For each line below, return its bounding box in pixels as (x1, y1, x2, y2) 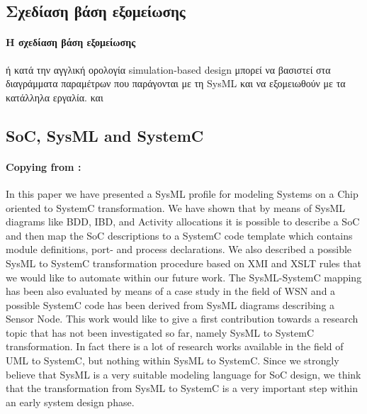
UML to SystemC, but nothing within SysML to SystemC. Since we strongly (6, 353, 339, 368)
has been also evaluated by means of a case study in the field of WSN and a (6, 284, 336, 298)
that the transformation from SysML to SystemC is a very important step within (6, 381, 358, 396)
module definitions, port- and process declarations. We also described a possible (6, 242, 352, 257)
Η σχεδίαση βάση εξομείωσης (6, 35, 136, 50)
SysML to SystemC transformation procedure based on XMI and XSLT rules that (6, 255, 361, 270)
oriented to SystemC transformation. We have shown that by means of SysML (6, 200, 346, 215)
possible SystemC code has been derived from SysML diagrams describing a (6, 297, 335, 312)
